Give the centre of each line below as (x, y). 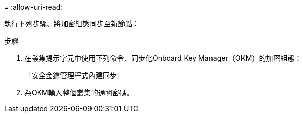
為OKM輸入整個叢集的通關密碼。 (79, 92)
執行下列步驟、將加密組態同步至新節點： (72, 24)
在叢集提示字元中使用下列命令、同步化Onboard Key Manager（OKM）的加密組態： (163, 58)
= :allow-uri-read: (34, 7)
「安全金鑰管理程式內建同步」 (74, 75)
